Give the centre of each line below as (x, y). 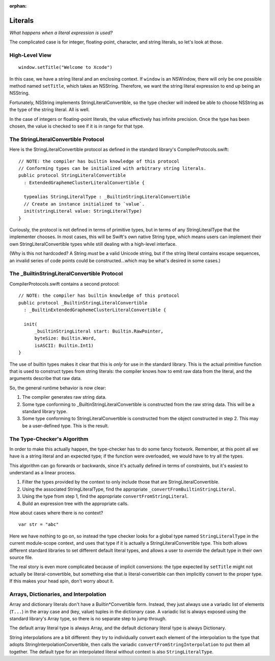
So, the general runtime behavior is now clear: (58, 388)
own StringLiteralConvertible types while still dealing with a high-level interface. (93, 244)
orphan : (18, 6)
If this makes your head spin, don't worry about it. (62, 581)
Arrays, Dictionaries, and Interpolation (58, 594)
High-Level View (31, 55)
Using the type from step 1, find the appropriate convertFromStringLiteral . (105, 496)
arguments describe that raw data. (46, 378)
